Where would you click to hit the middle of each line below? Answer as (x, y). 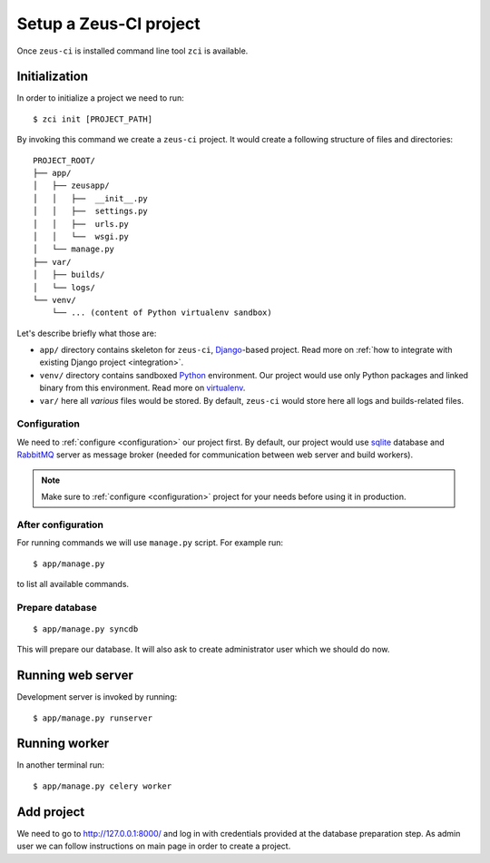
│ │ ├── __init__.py (91, 198)
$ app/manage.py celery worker (103, 786)
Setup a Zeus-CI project (109, 24)
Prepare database (57, 607)
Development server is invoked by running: (97, 697)
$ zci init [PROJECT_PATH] (93, 119)
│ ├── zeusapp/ (71, 186)
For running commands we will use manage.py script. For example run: (150, 543)
